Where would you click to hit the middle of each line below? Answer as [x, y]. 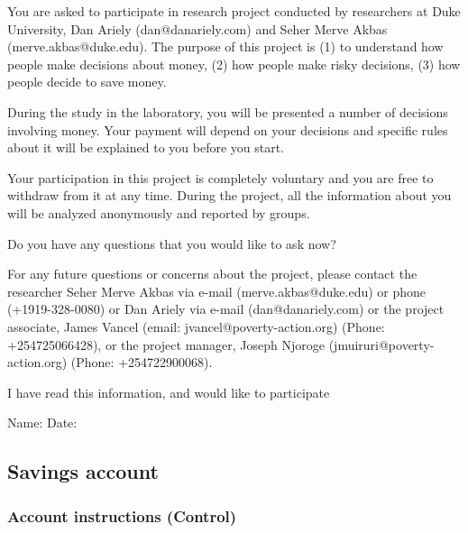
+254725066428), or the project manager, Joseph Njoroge [166, 344]
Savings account [83, 471]
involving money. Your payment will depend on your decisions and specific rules [228, 129]
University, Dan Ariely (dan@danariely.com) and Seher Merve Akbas [197, 28]
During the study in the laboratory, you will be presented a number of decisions [228, 111]
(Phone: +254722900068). [142, 362]
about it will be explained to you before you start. [146, 147]
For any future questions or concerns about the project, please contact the [212, 274]
